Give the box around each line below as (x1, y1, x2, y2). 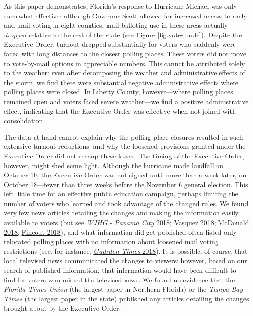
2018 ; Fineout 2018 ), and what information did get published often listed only (4, 227, 237, 237)
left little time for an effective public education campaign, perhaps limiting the (4, 189, 238, 199)
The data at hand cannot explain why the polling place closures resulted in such (4, 131, 243, 141)
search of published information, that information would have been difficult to (4, 265, 236, 275)
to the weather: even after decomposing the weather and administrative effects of (4, 68, 245, 78)
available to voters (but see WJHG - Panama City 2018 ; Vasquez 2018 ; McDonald (4, 217, 249, 228)
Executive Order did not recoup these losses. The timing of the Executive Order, (4, 150, 245, 160)
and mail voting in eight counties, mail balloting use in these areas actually (4, 20, 228, 30)
